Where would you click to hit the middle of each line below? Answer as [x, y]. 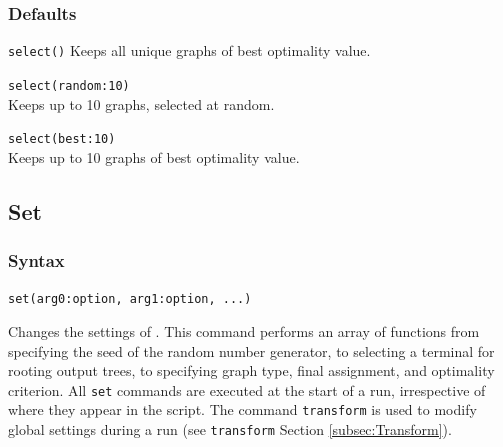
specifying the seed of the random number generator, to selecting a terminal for [251, 350]
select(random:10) [69, 85]
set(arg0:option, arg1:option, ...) [130, 299]
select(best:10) [62, 139]
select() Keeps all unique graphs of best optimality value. [189, 50]
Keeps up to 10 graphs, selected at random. [141, 103]
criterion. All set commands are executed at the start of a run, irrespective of [247, 389]
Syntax [36, 260]
